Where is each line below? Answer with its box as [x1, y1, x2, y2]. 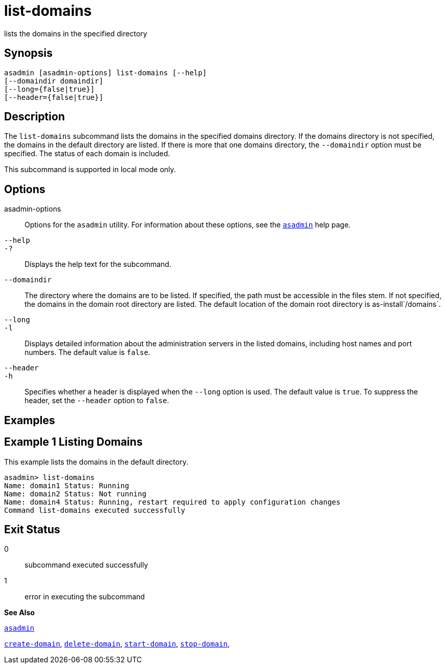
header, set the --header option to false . [25, 396, 169, 405]
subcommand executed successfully [25, 560, 148, 570]
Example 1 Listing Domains [4, 435, 143, 449]
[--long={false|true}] [4, 85, 95, 93]
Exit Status [4, 523, 60, 536]
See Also [4, 608, 35, 617]
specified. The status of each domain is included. [4, 149, 170, 158]
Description [4, 110, 65, 123]
